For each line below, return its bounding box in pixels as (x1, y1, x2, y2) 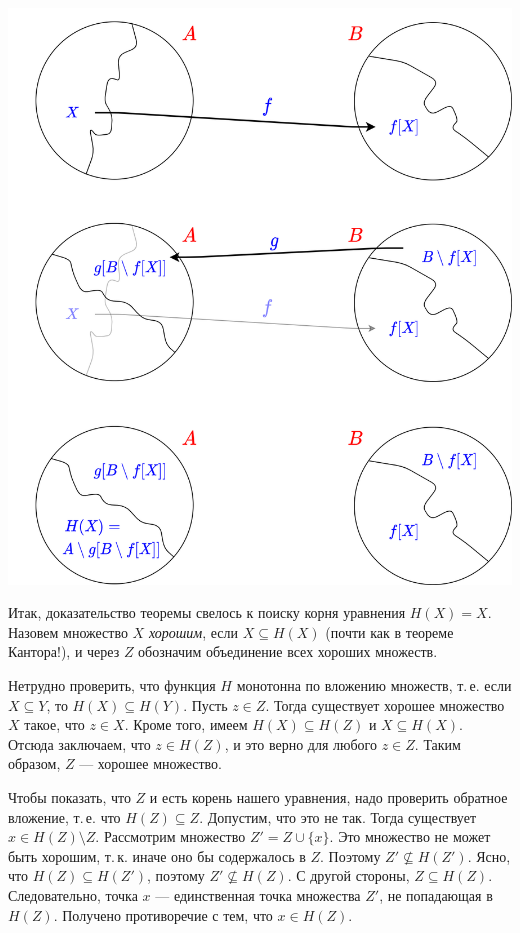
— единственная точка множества (155, 884, 361, 905)
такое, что (24, 714, 85, 735)
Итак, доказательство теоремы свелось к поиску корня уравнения (8, 602, 406, 623)
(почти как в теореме (325, 621, 454, 642)
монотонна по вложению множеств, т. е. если (236, 675, 512, 696)
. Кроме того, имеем (124, 714, 248, 735)
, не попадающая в (379, 884, 493, 905)
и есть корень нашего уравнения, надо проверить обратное (149, 786, 508, 807)
